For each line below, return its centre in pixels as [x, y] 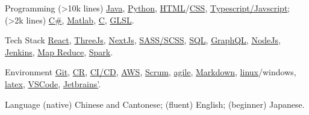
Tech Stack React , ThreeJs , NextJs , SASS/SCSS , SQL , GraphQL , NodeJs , [143, 40]
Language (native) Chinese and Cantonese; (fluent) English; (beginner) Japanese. [155, 104]
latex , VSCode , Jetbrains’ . [53, 83]
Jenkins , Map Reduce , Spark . [59, 51]
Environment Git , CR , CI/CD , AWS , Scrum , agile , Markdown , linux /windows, [151, 72]
